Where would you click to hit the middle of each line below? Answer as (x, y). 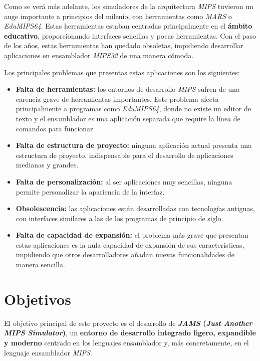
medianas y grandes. (47, 165)
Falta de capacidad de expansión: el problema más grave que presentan (132, 235)
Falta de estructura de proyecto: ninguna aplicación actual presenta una (134, 145)
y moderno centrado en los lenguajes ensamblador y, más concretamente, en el (126, 342)
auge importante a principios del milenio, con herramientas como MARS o (118, 16)
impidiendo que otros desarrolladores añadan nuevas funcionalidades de (125, 254)
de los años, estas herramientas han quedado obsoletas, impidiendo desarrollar (124, 45)
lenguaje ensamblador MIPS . (48, 352)
